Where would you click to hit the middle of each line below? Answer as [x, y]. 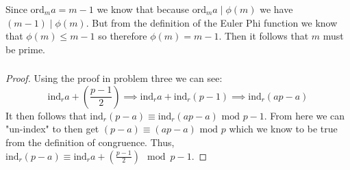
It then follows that [46, 115]
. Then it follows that [264, 36]
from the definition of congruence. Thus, [90, 142]
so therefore [123, 36]
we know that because [143, 9]
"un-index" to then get [52, 129]
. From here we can [304, 115]
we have [276, 9]
